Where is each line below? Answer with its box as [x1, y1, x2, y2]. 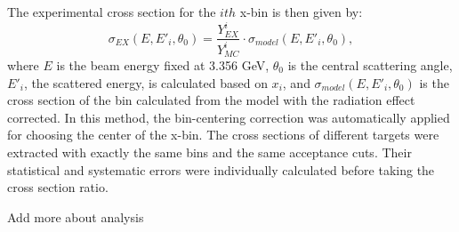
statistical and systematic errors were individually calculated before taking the [7, 160, 435, 179]
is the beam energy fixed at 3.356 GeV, [56, 55, 270, 74]
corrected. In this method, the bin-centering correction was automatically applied [7, 108, 450, 126]
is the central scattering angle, [287, 55, 453, 74]
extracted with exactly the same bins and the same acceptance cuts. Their [7, 142, 412, 161]
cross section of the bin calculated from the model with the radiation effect [7, 91, 415, 109]
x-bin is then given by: [239, 3, 363, 20]
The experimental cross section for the [7, 3, 216, 20]
